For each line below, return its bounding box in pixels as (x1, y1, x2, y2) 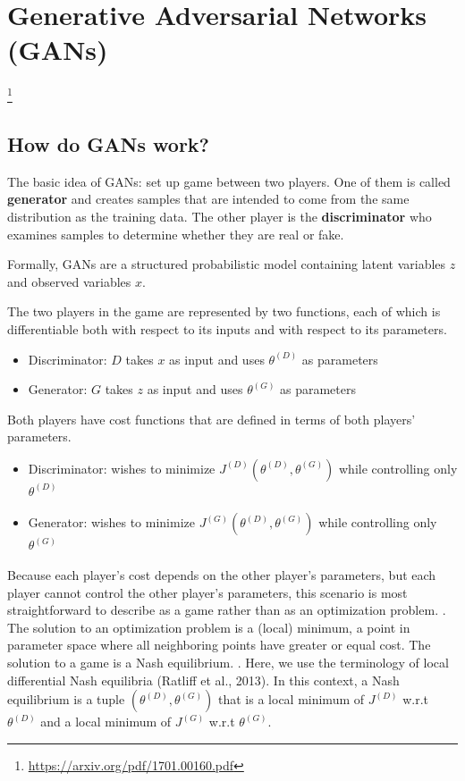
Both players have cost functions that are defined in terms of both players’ (7, 409, 416, 428)
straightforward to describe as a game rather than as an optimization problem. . (7, 600, 446, 619)
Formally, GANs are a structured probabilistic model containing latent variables (7, 255, 446, 273)
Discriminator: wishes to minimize (28, 458, 216, 477)
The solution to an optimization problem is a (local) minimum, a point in (7, 617, 410, 636)
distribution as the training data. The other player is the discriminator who (7, 206, 432, 225)
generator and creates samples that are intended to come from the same (7, 189, 410, 208)
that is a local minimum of (218, 690, 365, 709)
